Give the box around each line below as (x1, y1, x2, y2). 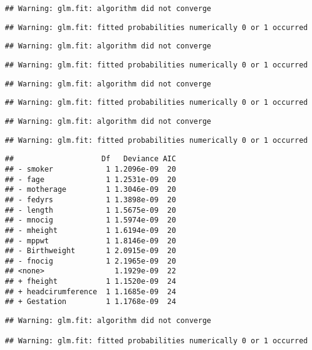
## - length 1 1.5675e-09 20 (5, 205, 177, 215)
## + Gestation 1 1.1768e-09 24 (5, 297, 177, 306)
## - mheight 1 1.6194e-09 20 (5, 226, 177, 235)
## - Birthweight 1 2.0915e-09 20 (5, 246, 177, 256)
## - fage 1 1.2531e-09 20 (5, 175, 177, 184)
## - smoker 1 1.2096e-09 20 (5, 164, 177, 173)
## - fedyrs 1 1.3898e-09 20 (5, 195, 177, 204)
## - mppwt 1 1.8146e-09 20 (5, 236, 177, 245)
